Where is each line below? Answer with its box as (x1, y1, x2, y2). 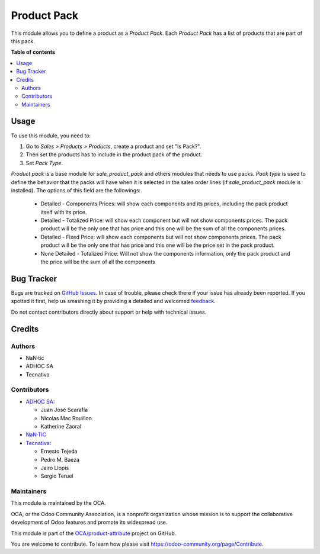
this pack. (11, 37, 35, 44)
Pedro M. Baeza (40, 456, 80, 463)
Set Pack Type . (25, 159, 63, 166)
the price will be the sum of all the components (40, 258, 155, 266)
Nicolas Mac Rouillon (40, 414, 92, 421)
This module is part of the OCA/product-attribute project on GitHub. (11, 530, 177, 537)
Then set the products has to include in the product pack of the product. (25, 151, 203, 158)
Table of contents (11, 49, 56, 56)
